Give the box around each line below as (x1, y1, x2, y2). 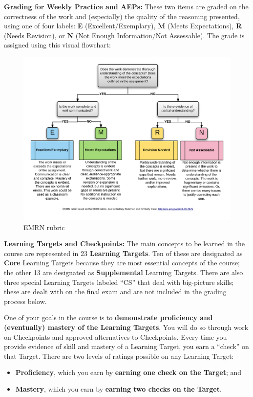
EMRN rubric (23, 222, 65, 232)
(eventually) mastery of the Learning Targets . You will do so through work (4, 322, 249, 332)
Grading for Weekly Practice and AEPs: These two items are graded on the (4, 1, 249, 11)
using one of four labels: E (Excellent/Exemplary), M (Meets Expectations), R (4, 21, 242, 31)
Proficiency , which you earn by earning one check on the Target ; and (15, 367, 242, 377)
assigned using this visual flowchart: (4, 40, 111, 50)
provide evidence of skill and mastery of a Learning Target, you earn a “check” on (4, 341, 249, 351)
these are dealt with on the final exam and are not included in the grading (4, 286, 227, 297)
